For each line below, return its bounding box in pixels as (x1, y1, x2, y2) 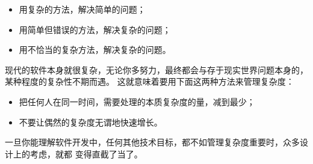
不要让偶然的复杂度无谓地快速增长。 (19, 115, 163, 128)
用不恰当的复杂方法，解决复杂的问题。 (19, 43, 171, 56)
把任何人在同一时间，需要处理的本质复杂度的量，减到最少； (19, 95, 255, 108)
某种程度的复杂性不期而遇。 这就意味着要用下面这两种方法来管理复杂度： (5, 75, 294, 88)
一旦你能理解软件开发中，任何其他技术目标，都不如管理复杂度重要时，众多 (5, 136, 300, 148)
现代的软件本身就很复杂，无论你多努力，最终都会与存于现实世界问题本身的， (5, 63, 308, 76)
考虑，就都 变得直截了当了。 (29, 147, 143, 160)
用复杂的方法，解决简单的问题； (19, 3, 146, 15)
